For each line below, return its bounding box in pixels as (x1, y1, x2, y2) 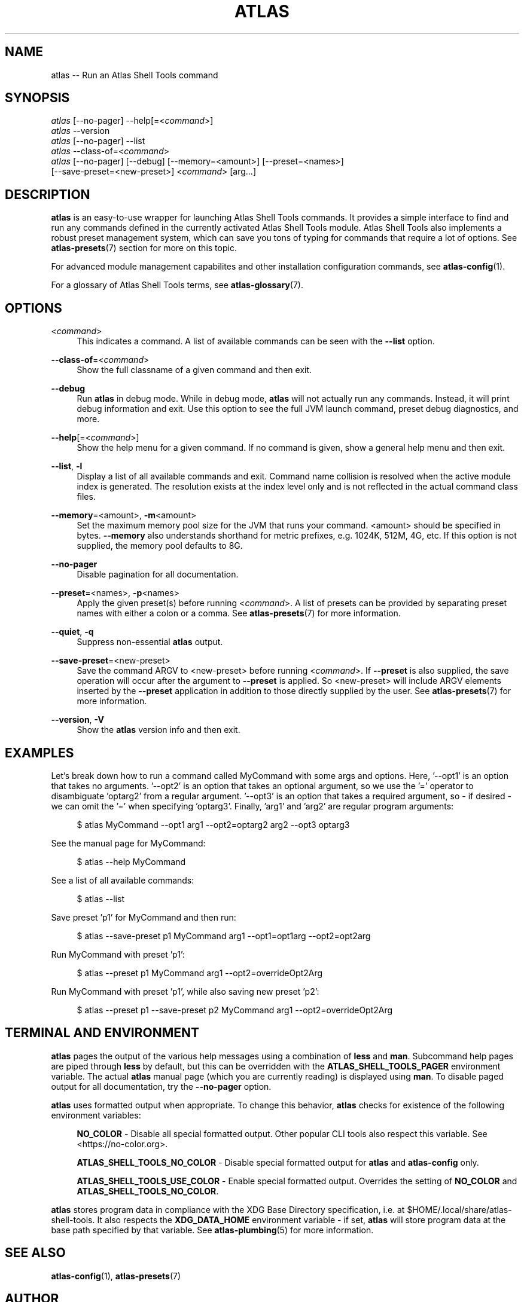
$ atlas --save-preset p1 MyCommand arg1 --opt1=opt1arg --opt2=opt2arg (77, 930, 371, 941)
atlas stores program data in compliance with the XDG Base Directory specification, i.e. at (51, 1204, 405, 1215)
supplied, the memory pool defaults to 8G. (77, 540, 243, 551)
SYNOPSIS (5, 90, 70, 106)
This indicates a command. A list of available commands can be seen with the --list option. (77, 336, 435, 347)
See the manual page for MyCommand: (51, 838, 206, 848)
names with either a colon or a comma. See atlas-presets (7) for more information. (77, 608, 401, 619)
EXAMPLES (5, 745, 74, 760)
